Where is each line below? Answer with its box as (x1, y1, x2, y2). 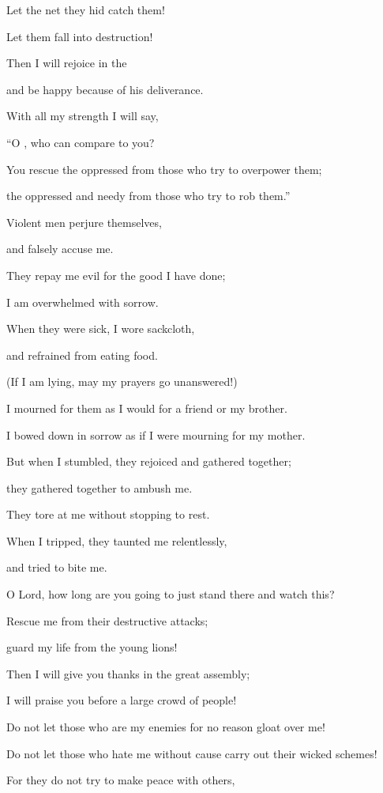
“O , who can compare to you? (6, 134, 155, 150)
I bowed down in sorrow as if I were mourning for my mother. (6, 426, 306, 443)
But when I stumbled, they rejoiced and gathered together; (6, 453, 291, 470)
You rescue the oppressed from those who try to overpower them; (6, 160, 322, 177)
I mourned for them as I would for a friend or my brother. (6, 399, 287, 416)
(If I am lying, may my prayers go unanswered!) (6, 373, 238, 390)
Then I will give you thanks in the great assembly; (6, 665, 250, 682)
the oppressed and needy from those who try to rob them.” (6, 187, 291, 204)
